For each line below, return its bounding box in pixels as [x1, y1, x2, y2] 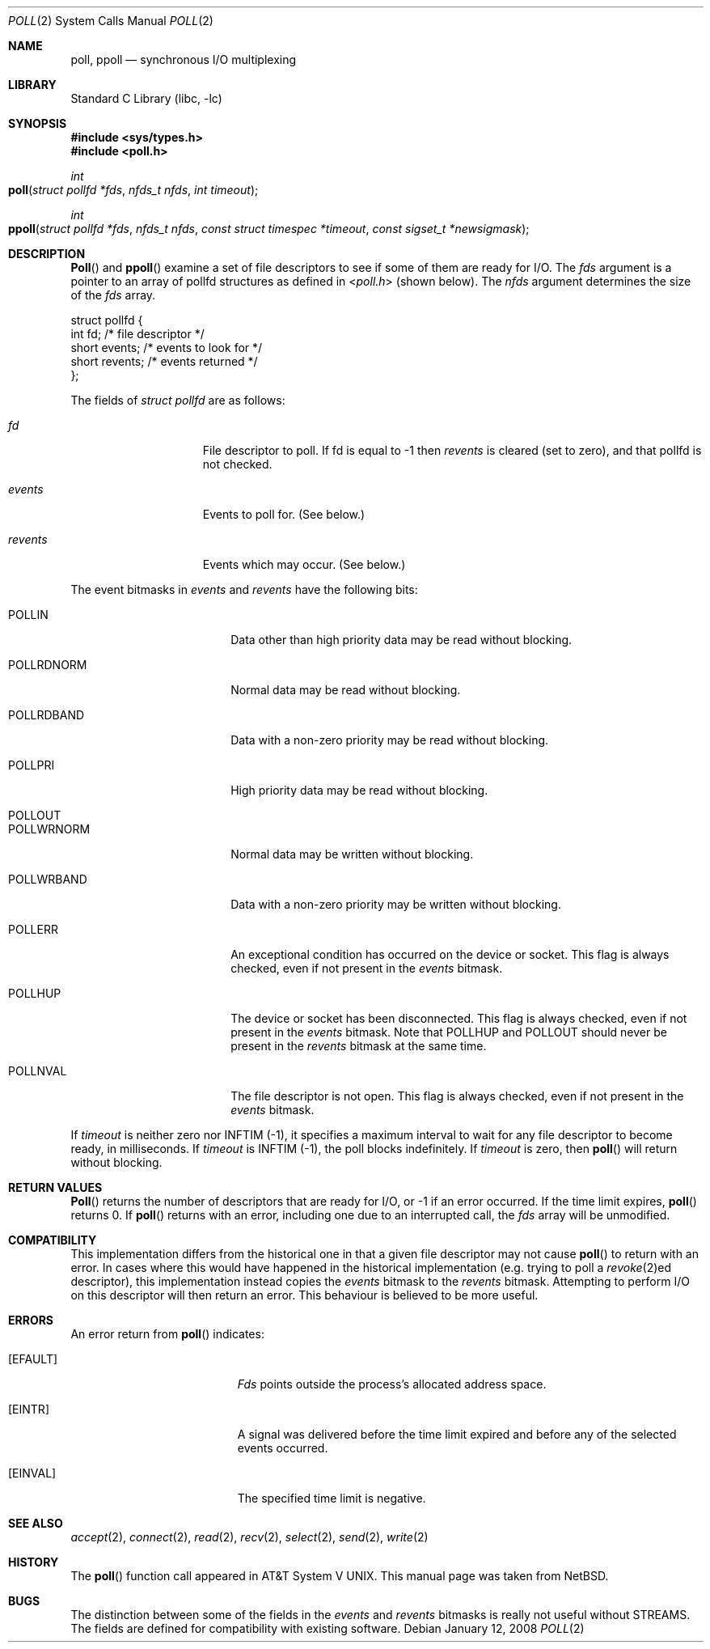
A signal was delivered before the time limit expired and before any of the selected [237, 1427, 677, 1441]
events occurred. [237, 1441, 328, 1455]
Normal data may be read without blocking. [230, 683, 461, 697]
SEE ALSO [8, 1516, 63, 1530]
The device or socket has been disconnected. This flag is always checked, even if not [230, 1011, 687, 1025]
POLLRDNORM [8, 658, 87, 672]
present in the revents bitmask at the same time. [230, 1039, 487, 1053]
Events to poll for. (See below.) [202, 507, 366, 521]
